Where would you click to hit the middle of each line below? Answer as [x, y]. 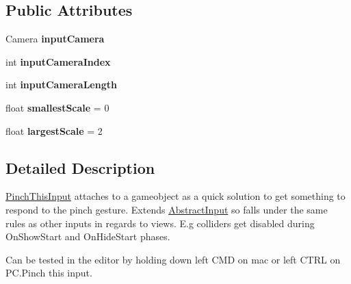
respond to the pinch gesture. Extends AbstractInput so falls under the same [167, 209]
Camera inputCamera [55, 39]
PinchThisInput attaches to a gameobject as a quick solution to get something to [175, 196]
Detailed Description [80, 167]
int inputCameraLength [61, 85]
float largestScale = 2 [54, 130]
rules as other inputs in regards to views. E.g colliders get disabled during [160, 223]
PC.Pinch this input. [49, 273]
